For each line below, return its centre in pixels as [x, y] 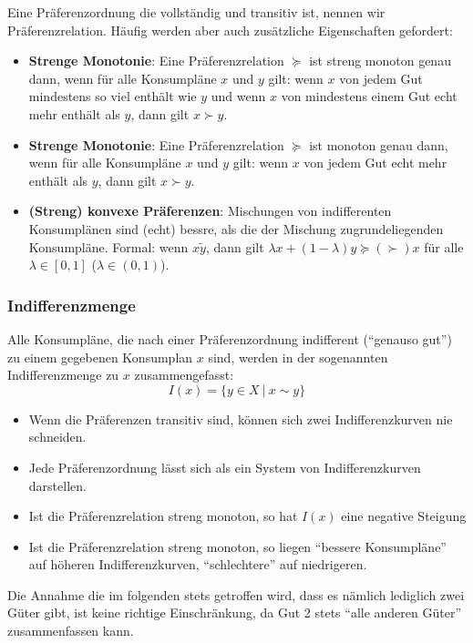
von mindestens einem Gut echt [369, 96]
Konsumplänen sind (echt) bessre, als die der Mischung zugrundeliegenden [236, 228]
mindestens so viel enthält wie [113, 96]
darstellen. [57, 485]
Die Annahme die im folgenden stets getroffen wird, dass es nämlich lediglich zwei [236, 594]
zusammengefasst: [184, 375]
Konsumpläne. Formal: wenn [108, 246]
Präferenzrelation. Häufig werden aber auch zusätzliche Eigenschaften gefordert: [230, 30]
